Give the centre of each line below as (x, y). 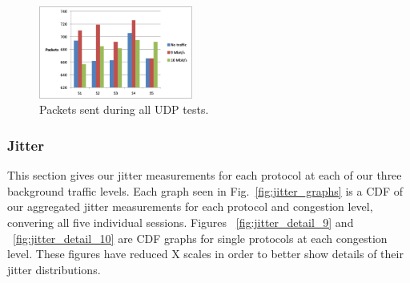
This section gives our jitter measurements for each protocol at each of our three (205, 175)
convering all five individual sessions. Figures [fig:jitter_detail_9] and (181, 222)
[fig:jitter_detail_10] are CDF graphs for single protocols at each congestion (200, 238)
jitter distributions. (54, 269)
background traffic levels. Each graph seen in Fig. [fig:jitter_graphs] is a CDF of (205, 190)
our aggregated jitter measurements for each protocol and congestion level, (190, 206)
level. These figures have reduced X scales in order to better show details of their (205, 254)
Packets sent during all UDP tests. (124, 109)
